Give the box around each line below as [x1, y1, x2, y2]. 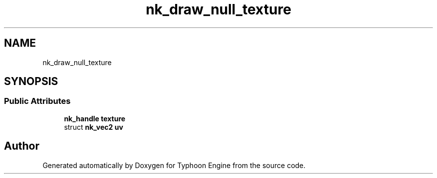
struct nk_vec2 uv [64, 122, 123, 131]
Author [4, 140, 39, 153]
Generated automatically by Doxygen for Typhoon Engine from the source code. [42, 161, 306, 170]
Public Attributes [4, 96, 71, 106]
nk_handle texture [64, 114, 126, 123]
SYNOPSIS [4, 75, 58, 88]
